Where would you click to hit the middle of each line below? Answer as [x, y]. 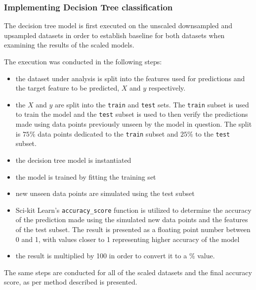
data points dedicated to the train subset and [108, 133]
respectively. [167, 88]
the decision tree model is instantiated [73, 160]
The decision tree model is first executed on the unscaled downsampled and [118, 25]
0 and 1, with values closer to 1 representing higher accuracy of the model [128, 239]
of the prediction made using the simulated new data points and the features [132, 219]
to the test [213, 133]
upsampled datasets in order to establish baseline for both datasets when [114, 35]
